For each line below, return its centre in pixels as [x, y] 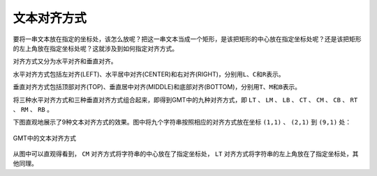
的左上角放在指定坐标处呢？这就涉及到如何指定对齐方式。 [95, 48]
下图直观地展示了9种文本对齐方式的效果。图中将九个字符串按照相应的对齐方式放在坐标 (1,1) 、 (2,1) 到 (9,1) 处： [182, 122]
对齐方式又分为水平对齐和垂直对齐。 [65, 61]
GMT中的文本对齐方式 [45, 138]
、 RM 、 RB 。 [33, 109]
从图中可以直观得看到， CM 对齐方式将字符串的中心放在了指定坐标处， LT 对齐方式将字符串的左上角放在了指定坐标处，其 [186, 154]
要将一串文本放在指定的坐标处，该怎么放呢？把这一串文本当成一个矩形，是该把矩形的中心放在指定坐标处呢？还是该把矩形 [187, 39]
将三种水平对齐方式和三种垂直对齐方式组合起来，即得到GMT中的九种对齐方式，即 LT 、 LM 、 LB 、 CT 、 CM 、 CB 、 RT [185, 99]
